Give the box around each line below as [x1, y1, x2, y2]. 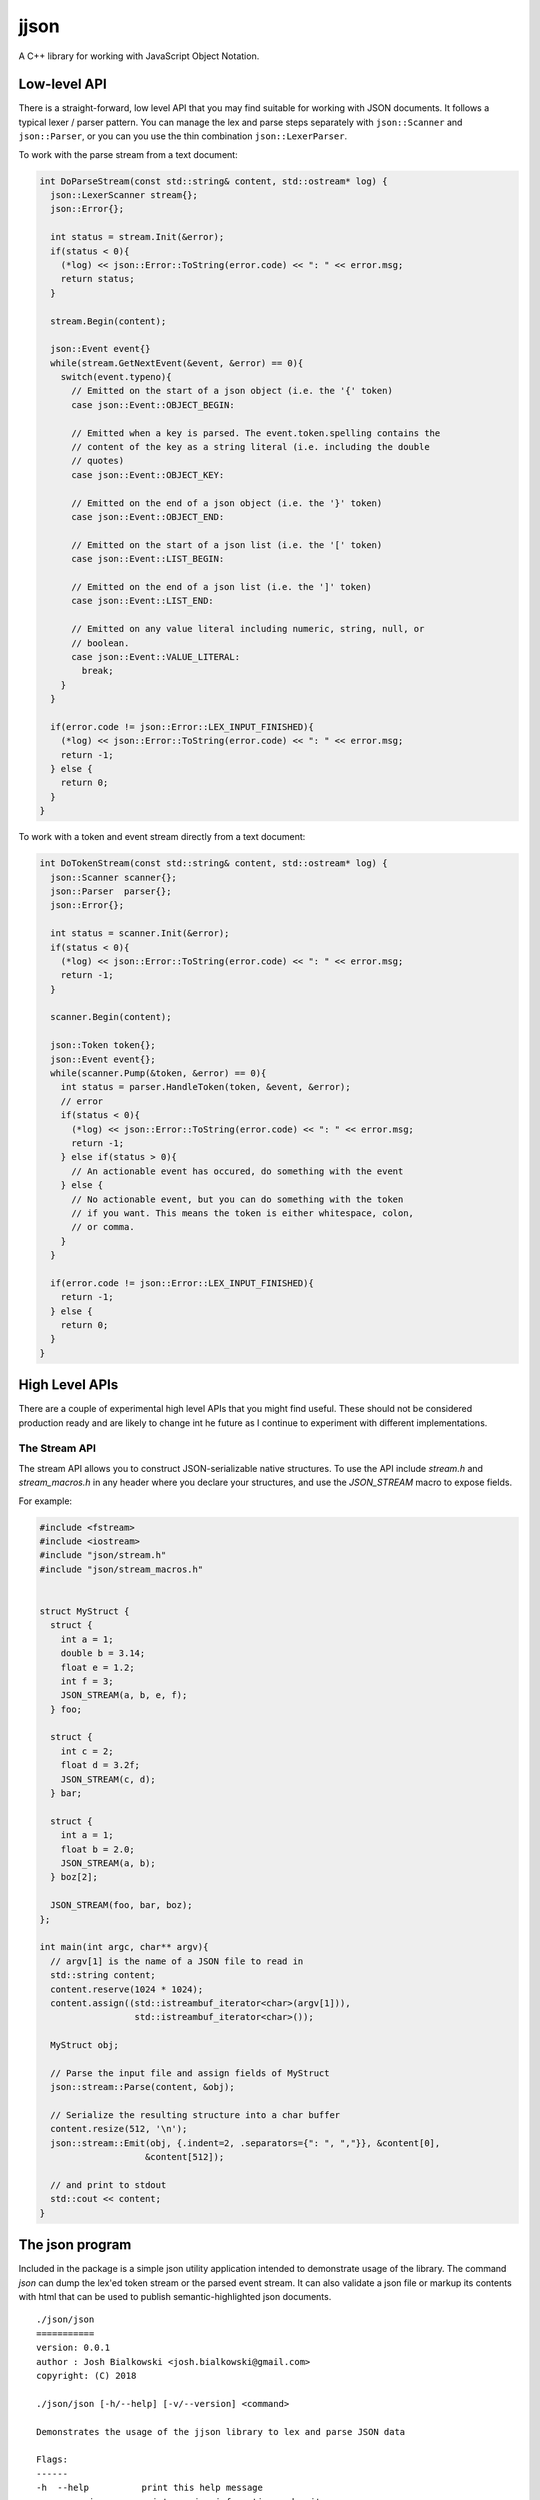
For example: [18, 1495, 73, 1507]
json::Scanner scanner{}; [50, 871, 177, 883]
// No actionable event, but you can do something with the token [71, 1193, 404, 1205]
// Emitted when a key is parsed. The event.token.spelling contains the [71, 427, 441, 439]
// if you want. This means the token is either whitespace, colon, [71, 1207, 415, 1219]
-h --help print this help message [36, 2482, 264, 2494]
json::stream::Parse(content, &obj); [50, 2081, 235, 2093]
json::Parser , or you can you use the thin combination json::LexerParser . [18, 130, 348, 142]
